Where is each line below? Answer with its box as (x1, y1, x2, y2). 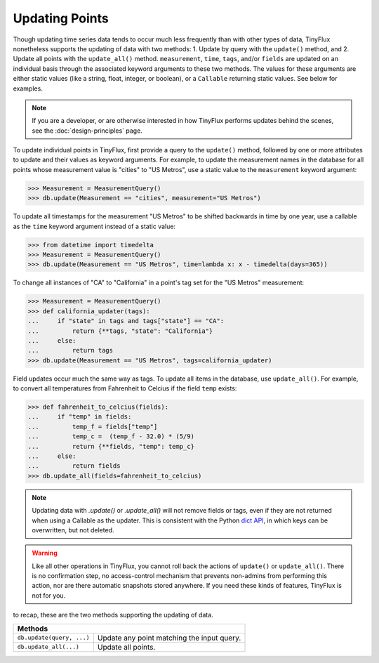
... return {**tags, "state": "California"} (27, 327, 213, 335)
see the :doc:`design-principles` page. (32, 126, 143, 135)
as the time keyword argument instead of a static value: (13, 222, 175, 230)
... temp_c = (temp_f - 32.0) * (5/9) (27, 433, 194, 440)
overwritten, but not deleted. (32, 525, 114, 534)
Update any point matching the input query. (97, 633, 241, 643)
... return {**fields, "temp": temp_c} (27, 442, 194, 450)
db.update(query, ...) (17, 634, 91, 642)
